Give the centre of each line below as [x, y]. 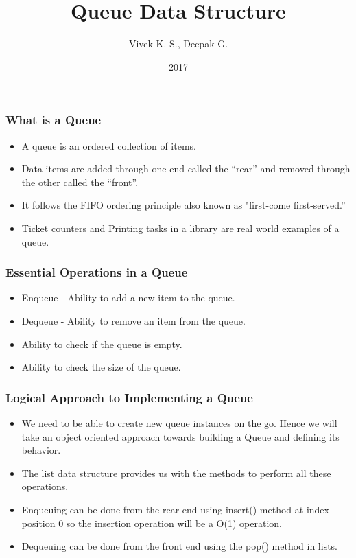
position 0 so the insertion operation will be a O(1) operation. [152, 523]
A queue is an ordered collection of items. [109, 145]
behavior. [41, 450]
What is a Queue [54, 120]
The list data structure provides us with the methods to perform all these [176, 473]
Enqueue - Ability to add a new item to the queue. [128, 298]
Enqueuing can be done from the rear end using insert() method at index [175, 509]
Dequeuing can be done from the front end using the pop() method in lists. [180, 546]
